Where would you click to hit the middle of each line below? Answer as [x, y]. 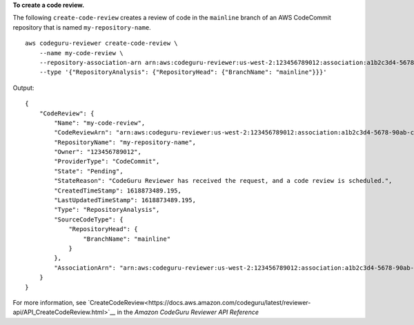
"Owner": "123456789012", [98, 152]
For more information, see [49, 302]
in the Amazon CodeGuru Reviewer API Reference [188, 312]
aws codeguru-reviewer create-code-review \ [102, 43]
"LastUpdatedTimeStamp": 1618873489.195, [125, 200]
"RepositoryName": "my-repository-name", [125, 142]
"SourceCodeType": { [89, 219]
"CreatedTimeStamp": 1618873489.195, [118, 190]
